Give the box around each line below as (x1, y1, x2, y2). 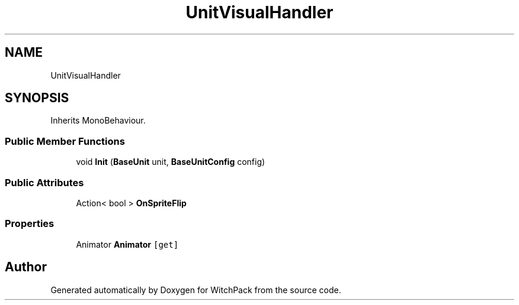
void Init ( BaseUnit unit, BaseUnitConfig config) (76, 157, 265, 167)
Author (5, 259, 47, 275)
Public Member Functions (5, 135, 125, 147)
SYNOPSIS (5, 90, 69, 106)
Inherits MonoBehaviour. (50, 115, 146, 126)
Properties (5, 218, 55, 230)
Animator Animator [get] (76, 239, 179, 249)
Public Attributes (5, 176, 84, 189)
